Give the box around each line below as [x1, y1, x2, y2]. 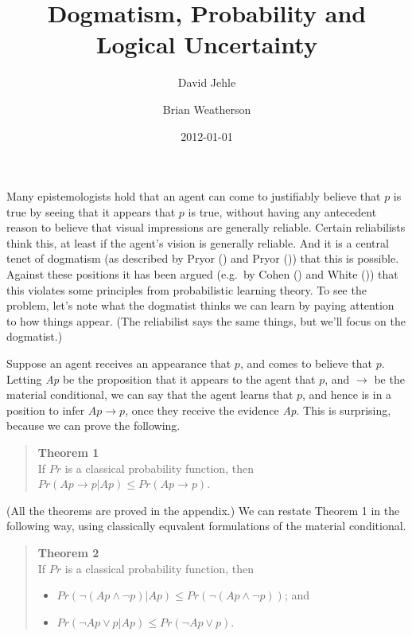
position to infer [6, 401, 85, 418]
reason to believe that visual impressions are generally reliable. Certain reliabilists [6, 219, 406, 236]
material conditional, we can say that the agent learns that [6, 386, 293, 403]
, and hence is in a [302, 386, 392, 403]
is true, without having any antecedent [188, 203, 377, 220]
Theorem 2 [37, 544, 99, 560]
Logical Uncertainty [96, 28, 317, 60]
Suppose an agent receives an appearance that [6, 355, 231, 372]
